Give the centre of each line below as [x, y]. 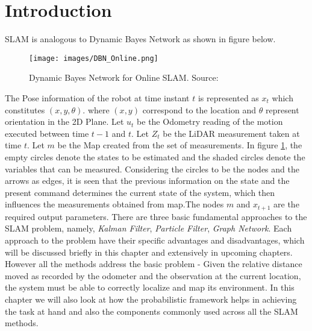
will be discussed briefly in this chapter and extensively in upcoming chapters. [149, 252]
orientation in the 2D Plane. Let [64, 121]
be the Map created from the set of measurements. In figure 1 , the [180, 145]
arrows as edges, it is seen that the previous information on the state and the [147, 181]
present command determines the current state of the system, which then [140, 192]
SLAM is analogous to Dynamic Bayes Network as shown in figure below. [140, 39]
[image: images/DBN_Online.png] [94, 58]
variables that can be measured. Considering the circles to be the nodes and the [152, 169]
